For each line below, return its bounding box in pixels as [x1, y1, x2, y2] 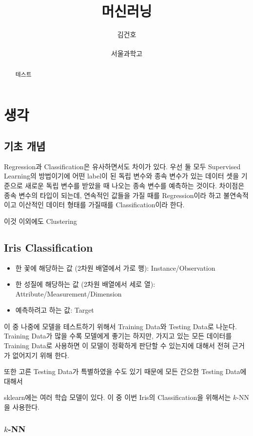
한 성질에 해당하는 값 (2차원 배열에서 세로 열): [15, 279, 156, 289]
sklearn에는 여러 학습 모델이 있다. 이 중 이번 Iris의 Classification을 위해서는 [4, 392, 231, 402]
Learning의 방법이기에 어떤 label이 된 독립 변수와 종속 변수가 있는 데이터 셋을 [4, 171, 239, 181]
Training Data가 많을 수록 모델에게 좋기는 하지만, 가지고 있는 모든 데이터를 [4, 331, 232, 341]
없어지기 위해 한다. [12, 350, 69, 360]
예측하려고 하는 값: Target [15, 305, 94, 315]
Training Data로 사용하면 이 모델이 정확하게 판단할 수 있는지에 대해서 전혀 [4, 340, 230, 351]
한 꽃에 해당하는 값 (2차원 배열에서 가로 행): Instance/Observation [15, 262, 215, 273]
